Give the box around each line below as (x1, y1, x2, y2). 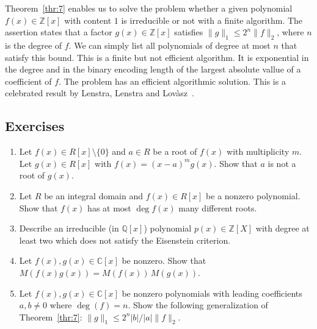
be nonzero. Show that (122, 254, 206, 267)
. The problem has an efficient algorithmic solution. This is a (59, 74, 286, 87)
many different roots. (178, 201, 257, 214)
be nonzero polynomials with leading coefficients (122, 286, 302, 299)
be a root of (153, 145, 197, 158)
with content (64, 13, 112, 26)
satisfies (174, 26, 203, 38)
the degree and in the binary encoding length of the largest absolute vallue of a (5, 63, 301, 76)
